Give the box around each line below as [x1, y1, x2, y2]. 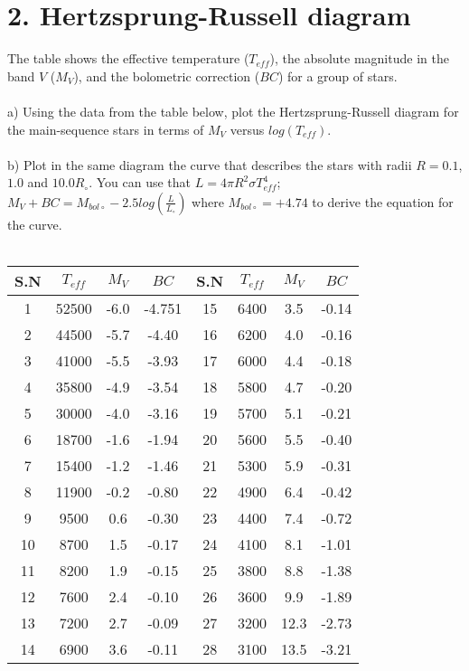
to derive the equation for [312, 192, 454, 211]
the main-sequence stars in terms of [7, 119, 204, 138]
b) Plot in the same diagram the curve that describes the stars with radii [7, 155, 412, 174]
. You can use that [89, 173, 192, 192]
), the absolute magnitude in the [269, 49, 449, 68]
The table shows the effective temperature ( [7, 49, 249, 68]
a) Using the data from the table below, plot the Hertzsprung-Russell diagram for [7, 101, 459, 120]
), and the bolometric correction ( [73, 66, 260, 85]
